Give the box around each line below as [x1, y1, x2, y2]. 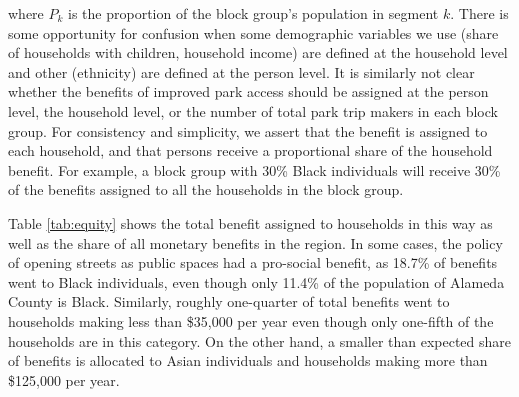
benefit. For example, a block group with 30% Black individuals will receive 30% [8, 159, 501, 180]
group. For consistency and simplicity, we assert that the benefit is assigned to [8, 120, 488, 141]
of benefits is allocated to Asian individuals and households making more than [8, 350, 488, 371]
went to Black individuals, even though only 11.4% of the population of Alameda [8, 271, 505, 292]
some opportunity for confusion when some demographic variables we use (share [8, 22, 499, 43]
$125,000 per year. [8, 369, 120, 390]
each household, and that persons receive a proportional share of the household [8, 140, 493, 161]
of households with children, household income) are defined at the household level [8, 42, 508, 63]
